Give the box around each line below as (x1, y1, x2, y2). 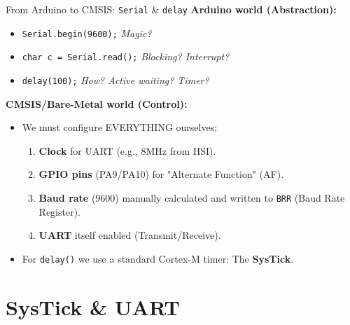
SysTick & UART (6, 292, 180, 321)
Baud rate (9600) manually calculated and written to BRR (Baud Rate (38, 191, 345, 205)
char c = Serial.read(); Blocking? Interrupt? (22, 49, 230, 64)
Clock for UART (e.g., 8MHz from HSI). (38, 143, 216, 158)
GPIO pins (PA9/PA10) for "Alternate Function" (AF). (38, 167, 284, 181)
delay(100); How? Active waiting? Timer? (22, 72, 209, 87)
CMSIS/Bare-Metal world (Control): (6, 96, 188, 111)
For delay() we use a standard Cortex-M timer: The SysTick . (22, 251, 294, 265)
